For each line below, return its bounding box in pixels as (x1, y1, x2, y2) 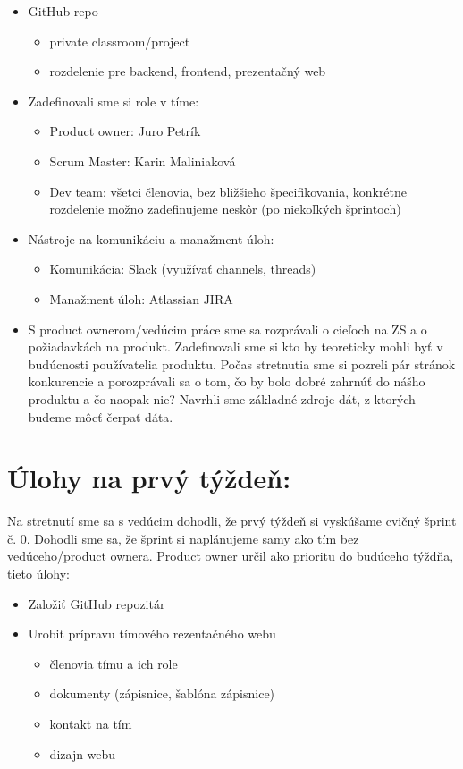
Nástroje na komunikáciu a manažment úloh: (28, 229, 274, 248)
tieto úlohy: (7, 564, 71, 582)
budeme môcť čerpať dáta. (28, 407, 173, 426)
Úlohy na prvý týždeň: (7, 460, 291, 496)
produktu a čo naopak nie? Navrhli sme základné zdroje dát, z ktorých (28, 389, 416, 408)
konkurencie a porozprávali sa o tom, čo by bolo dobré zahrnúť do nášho (28, 372, 425, 391)
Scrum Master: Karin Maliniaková (49, 151, 236, 170)
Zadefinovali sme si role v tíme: (28, 91, 199, 110)
